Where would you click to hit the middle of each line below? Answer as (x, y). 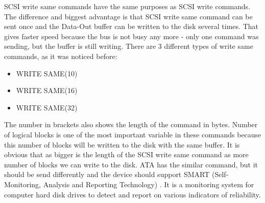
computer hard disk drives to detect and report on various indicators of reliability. (132, 194)
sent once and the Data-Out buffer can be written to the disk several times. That (131, 26)
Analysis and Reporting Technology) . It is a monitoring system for (149, 184)
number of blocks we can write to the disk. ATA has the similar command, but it (131, 164)
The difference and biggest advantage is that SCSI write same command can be (128, 16)
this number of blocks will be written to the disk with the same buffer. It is (122, 144)
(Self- (220, 174)
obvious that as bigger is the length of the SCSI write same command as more (126, 154)
